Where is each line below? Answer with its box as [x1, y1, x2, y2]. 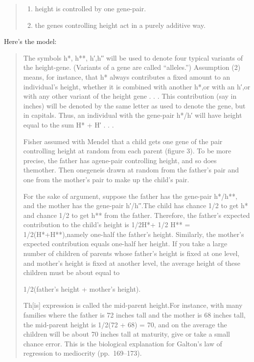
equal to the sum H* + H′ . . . [23, 119, 114, 129]
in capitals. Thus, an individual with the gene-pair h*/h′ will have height [23, 110, 242, 120]
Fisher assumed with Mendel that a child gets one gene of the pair [23, 136, 223, 146]
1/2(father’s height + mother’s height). [23, 283, 141, 294]
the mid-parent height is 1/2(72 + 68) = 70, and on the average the [23, 319, 227, 329]
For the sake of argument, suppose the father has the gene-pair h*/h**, [23, 191, 237, 201]
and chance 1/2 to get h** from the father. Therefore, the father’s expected [23, 210, 250, 220]
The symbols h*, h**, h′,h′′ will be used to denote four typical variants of [23, 52, 243, 63]
